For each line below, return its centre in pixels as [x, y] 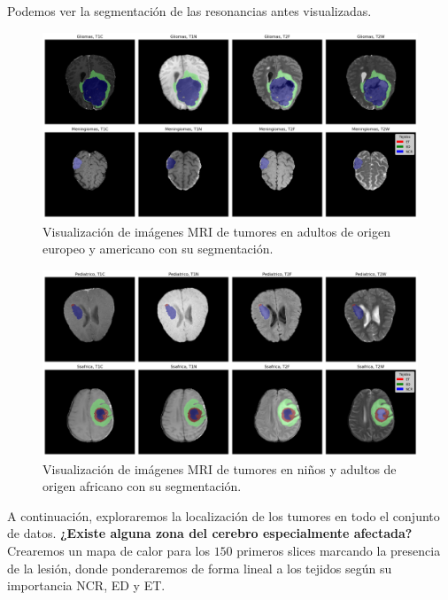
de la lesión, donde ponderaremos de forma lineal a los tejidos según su [200, 568]
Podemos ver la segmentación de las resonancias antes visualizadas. [189, 11]
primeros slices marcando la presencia [339, 551]
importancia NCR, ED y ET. [86, 585]
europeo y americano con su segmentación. [158, 249]
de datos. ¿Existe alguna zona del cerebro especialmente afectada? [210, 533]
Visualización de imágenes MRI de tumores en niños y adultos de [220, 468]
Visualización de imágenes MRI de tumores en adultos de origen [216, 231]
